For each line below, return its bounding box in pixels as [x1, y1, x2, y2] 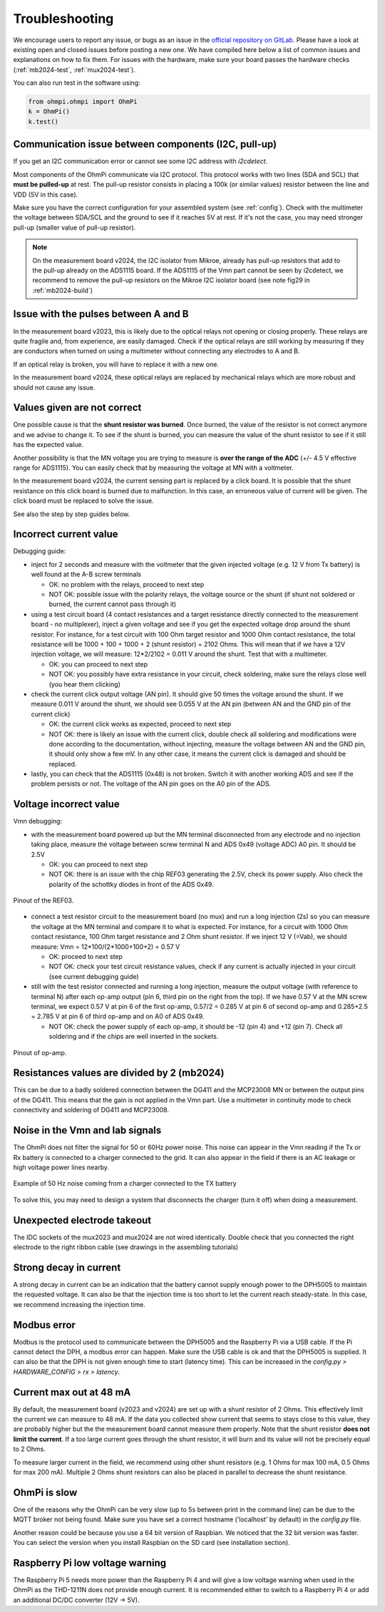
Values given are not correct [13, 401, 142, 414]
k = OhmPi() [28, 108, 71, 115]
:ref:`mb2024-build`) [32, 286, 93, 294]
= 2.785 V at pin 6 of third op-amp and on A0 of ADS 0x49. [31, 1012, 205, 1021]
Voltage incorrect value [13, 799, 120, 811]
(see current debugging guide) [48, 972, 139, 980]
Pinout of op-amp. [13, 1048, 67, 1057]
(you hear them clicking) [48, 679, 120, 688]
